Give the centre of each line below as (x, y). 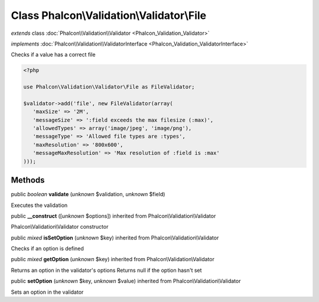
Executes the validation (39, 205)
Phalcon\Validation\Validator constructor (60, 227)
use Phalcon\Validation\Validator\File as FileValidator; (109, 87)
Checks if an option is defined (47, 249)
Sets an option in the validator (47, 292)
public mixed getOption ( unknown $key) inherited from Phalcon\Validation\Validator (113, 259)
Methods (28, 180)
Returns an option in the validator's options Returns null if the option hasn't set (106, 270)
